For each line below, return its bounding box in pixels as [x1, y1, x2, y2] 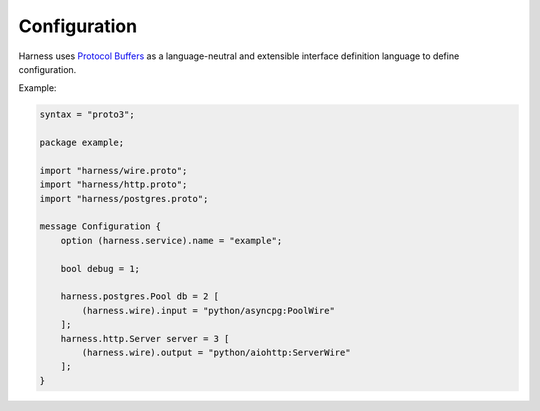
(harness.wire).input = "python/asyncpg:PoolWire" [81, 305, 335, 316]
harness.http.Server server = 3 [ [60, 333, 230, 344]
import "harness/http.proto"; [39, 179, 188, 190]
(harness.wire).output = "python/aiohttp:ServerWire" [81, 346, 351, 358]
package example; [39, 137, 125, 149]
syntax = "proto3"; [39, 109, 135, 120]
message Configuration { [39, 221, 162, 232]
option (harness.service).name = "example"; [60, 235, 283, 246]
